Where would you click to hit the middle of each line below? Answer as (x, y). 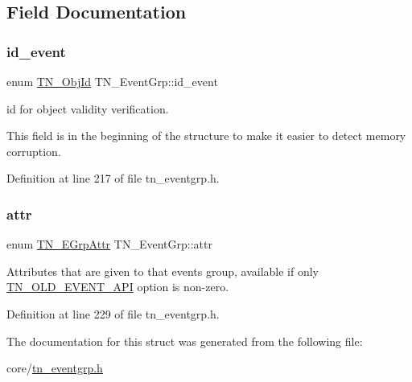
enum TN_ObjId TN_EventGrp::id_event (112, 81)
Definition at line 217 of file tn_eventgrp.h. (113, 178)
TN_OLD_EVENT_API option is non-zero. (118, 287)
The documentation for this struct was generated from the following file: (185, 341)
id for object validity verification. (88, 108)
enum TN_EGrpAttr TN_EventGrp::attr (109, 244)
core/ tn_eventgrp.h (55, 368)
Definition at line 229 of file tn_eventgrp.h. (113, 313)
